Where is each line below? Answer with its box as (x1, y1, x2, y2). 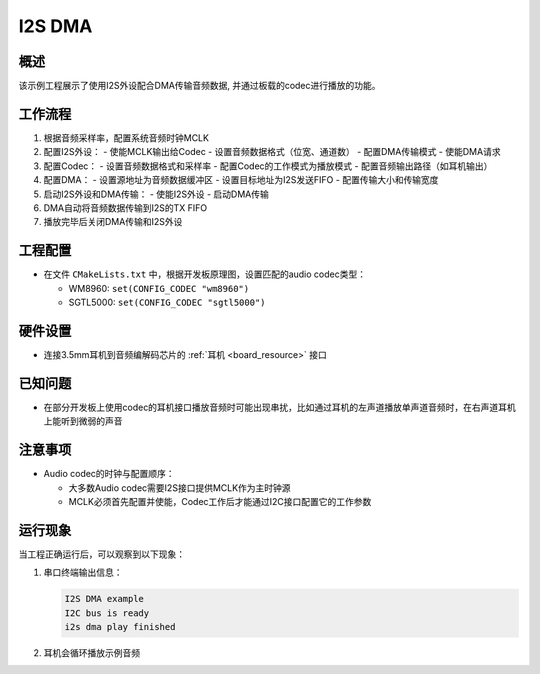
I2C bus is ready (64, 607, 150, 619)
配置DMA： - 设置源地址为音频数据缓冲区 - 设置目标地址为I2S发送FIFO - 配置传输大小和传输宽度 (43, 174, 439, 186)
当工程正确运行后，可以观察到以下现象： (18, 548, 185, 560)
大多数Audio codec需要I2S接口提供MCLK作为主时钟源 (68, 481, 291, 494)
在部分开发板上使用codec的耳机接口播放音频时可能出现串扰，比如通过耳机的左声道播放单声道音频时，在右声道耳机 (43, 401, 517, 413)
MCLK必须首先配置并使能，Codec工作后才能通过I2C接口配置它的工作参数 (68, 495, 372, 507)
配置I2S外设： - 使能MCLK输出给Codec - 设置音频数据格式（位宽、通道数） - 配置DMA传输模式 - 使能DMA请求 (43, 146, 501, 158)
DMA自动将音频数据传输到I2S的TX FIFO (43, 201, 208, 214)
